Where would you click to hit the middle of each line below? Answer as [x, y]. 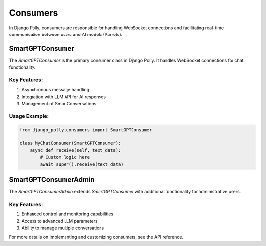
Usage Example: [29, 116]
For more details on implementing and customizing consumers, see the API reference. [96, 237]
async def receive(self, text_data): [75, 150]
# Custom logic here [65, 157]
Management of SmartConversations [59, 104]
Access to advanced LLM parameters [60, 221]
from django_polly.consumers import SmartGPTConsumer [86, 130]
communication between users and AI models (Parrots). [66, 34]
